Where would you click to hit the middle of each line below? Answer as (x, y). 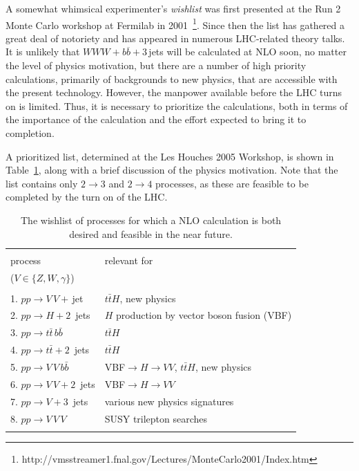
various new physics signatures (169, 401)
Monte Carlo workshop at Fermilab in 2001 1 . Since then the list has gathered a (175, 24)
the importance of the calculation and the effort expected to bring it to (156, 119)
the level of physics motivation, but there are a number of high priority (156, 65)
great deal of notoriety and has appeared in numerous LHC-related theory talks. (175, 38)
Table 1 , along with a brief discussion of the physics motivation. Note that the (172, 170)
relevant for (129, 260)
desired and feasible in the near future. (151, 233)
